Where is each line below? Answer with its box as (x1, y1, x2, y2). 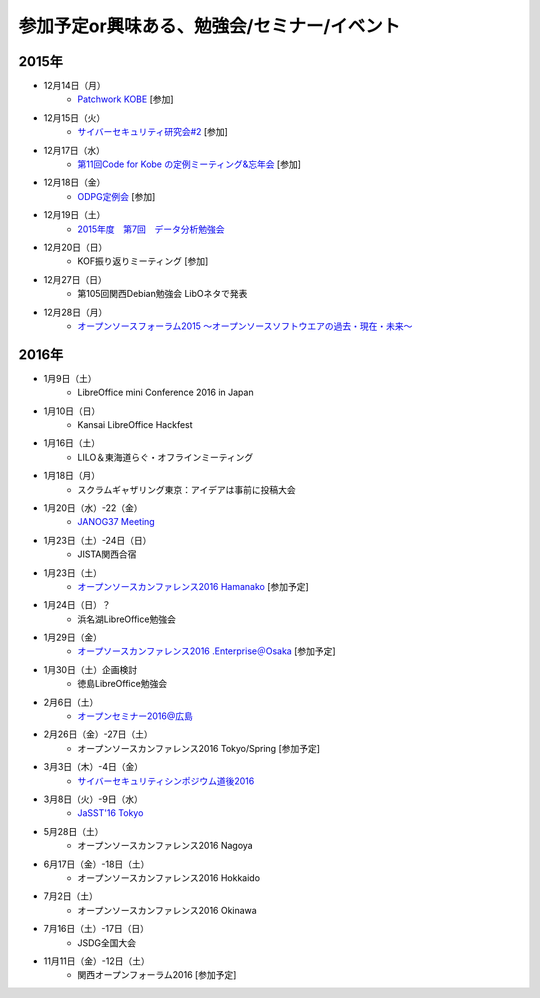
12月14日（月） (43, 80, 106, 92)
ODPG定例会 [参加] (77, 190, 156, 202)
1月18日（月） (43, 470, 101, 482)
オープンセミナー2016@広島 (77, 710, 194, 722)
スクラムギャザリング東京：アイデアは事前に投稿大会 (77, 483, 296, 495)
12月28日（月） (43, 306, 108, 318)
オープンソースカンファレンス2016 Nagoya (77, 840, 254, 852)
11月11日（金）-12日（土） (43, 955, 150, 967)
